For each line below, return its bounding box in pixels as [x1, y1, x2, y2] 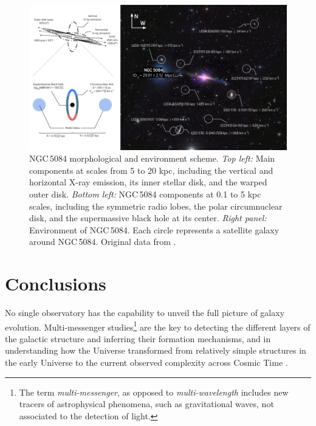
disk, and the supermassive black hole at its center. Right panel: [29, 211, 267, 224]
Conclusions [5, 271, 106, 296]
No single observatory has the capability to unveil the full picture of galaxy [5, 306, 285, 319]
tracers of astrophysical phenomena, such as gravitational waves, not [19, 397, 274, 410]
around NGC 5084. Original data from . [29, 235, 176, 248]
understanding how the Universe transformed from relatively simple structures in [5, 344, 306, 357]
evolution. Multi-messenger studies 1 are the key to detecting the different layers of [5, 318, 311, 333]
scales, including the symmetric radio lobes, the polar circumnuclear [29, 199, 283, 212]
